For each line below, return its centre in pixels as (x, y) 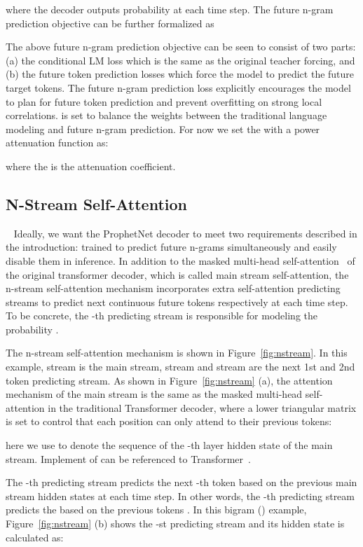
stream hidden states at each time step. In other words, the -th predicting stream (180, 496)
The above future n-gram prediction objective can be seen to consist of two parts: (181, 47)
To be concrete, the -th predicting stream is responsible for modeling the (162, 316)
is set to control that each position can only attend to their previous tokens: (169, 421)
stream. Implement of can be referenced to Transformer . (128, 458)
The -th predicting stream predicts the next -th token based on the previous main (181, 482)
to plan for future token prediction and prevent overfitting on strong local (164, 101)
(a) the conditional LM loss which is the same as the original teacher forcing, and (180, 60)
